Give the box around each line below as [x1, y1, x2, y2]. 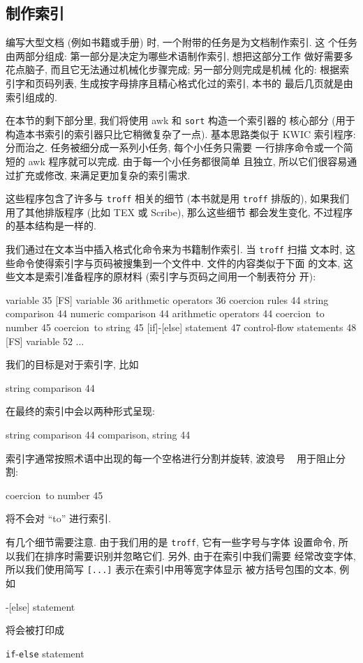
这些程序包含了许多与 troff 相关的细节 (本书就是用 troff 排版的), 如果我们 [6, 191, 350, 206]
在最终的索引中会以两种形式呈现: [6, 404, 155, 418]
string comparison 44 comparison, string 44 [6, 427, 191, 442]
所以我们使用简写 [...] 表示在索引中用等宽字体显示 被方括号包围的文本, [6, 562, 336, 577]
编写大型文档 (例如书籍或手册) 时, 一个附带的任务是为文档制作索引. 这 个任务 [6, 35, 357, 49]
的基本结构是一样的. [6, 218, 96, 233]
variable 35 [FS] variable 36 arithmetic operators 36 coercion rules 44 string [6, 292, 329, 307]
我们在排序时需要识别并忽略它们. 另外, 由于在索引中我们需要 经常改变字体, [15, 548, 356, 563]
